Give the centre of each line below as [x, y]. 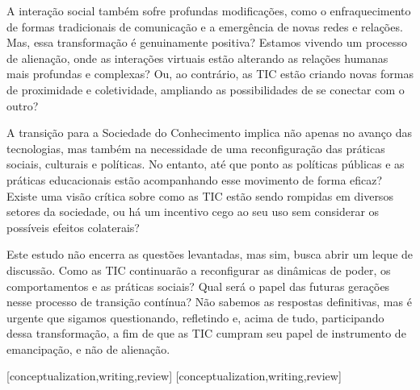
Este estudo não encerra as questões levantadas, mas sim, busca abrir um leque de [210, 254]
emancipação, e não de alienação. [88, 349]
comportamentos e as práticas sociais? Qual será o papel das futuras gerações [198, 286]
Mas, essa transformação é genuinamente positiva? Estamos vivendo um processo [207, 42]
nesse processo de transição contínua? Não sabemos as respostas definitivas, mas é [209, 302]
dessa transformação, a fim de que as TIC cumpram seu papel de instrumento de [206, 333]
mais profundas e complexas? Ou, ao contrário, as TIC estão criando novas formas [210, 74]
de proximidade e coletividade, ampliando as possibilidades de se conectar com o [206, 89]
